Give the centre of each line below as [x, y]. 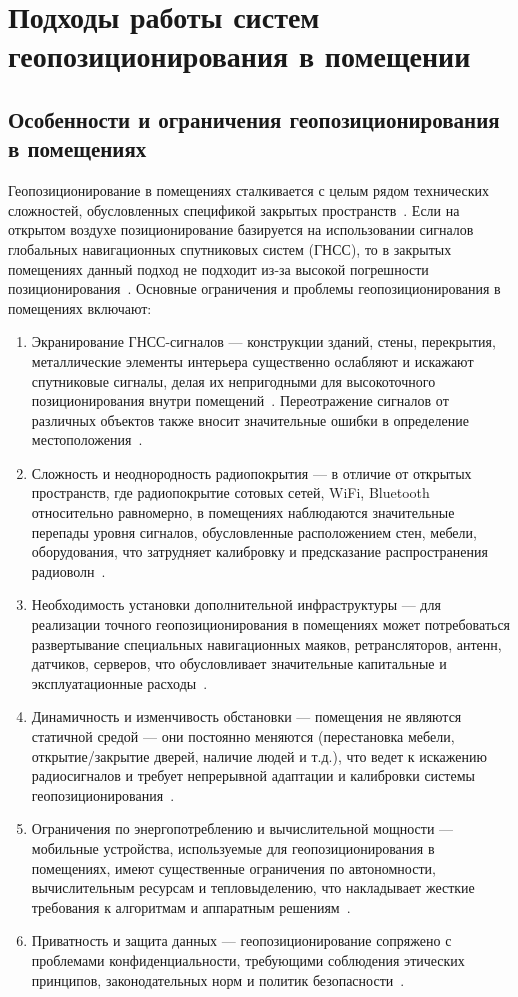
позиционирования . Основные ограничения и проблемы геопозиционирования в [254, 288]
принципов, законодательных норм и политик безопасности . [218, 979]
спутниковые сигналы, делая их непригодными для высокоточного [233, 380]
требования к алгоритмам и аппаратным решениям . [191, 906]
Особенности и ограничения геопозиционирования [254, 118]
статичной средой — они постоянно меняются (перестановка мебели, [243, 736]
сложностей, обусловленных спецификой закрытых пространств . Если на [234, 209]
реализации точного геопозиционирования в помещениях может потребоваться [271, 624]
